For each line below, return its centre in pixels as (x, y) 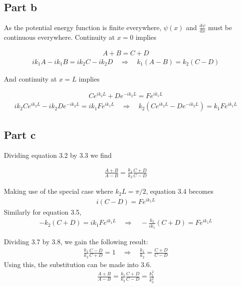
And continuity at (30, 78)
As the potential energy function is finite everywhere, (83, 27)
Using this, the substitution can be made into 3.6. (78, 264)
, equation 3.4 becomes (180, 191)
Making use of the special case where (59, 191)
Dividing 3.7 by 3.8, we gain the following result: (76, 241)
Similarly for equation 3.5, (43, 211)
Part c (20, 134)
